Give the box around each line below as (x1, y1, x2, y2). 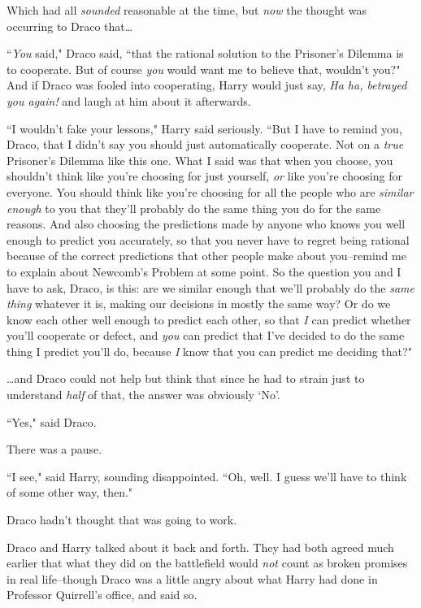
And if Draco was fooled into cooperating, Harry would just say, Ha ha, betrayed (7, 76, 407, 93)
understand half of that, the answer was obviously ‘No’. (7, 386, 280, 403)
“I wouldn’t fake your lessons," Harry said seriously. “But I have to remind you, (7, 119, 402, 137)
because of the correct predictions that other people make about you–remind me (7, 247, 406, 264)
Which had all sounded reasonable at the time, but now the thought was (7, 2, 367, 18)
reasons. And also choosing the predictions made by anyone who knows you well (7, 215, 406, 232)
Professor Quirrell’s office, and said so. (7, 586, 197, 603)
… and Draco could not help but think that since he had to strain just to (7, 370, 365, 387)
